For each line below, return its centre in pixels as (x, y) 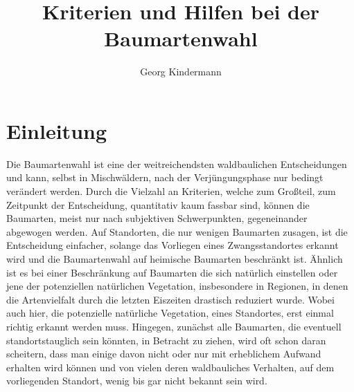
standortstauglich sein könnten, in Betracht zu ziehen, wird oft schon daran (166, 340)
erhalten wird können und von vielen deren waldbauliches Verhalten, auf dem (170, 367)
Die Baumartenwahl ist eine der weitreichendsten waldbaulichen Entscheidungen (177, 164)
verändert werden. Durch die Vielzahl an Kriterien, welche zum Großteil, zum (171, 191)
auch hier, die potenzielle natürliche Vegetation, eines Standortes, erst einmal (170, 313)
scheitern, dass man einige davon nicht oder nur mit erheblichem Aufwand (164, 354)
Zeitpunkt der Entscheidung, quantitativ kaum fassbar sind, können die (158, 204)
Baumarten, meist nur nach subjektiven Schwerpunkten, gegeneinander (157, 218)
